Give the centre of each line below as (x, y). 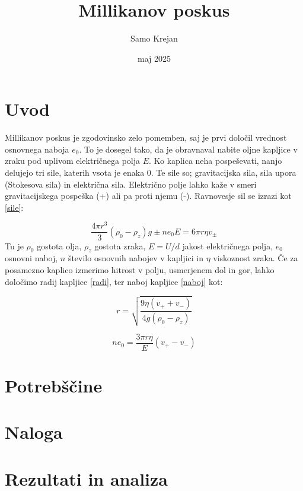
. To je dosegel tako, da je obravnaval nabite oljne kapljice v (188, 149)
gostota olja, (59, 246)
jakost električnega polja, (228, 246)
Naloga (34, 432)
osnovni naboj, (31, 258)
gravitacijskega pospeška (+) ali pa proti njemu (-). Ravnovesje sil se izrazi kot (148, 196)
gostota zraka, (120, 246)
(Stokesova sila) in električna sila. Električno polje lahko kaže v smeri (131, 184)
